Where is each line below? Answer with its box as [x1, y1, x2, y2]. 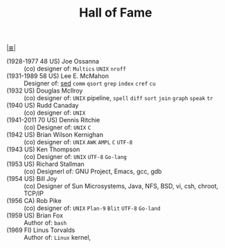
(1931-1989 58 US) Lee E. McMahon [6, 72, 109, 80]
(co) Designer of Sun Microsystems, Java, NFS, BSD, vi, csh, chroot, [24, 182, 219, 191]
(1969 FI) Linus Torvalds [6, 226, 75, 234]
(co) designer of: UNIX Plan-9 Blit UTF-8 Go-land [24, 204, 161, 212]
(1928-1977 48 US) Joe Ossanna [6, 57, 100, 66]
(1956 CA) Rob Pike [6, 197, 62, 205]
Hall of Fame [78, 5, 153, 21]
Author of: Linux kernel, [24, 233, 91, 242]
